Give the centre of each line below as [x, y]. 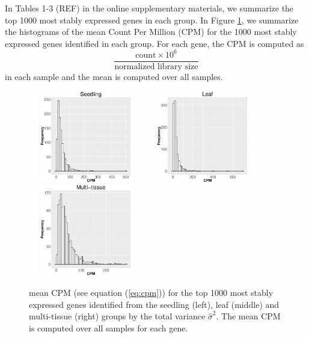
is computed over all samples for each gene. [109, 327]
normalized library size [156, 66]
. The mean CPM [248, 316]
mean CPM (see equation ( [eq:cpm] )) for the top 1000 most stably [151, 293]
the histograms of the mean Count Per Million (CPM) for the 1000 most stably [151, 32]
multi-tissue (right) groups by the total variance [117, 316]
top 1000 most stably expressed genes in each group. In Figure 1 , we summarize [152, 20]
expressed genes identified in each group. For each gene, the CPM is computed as [154, 43]
